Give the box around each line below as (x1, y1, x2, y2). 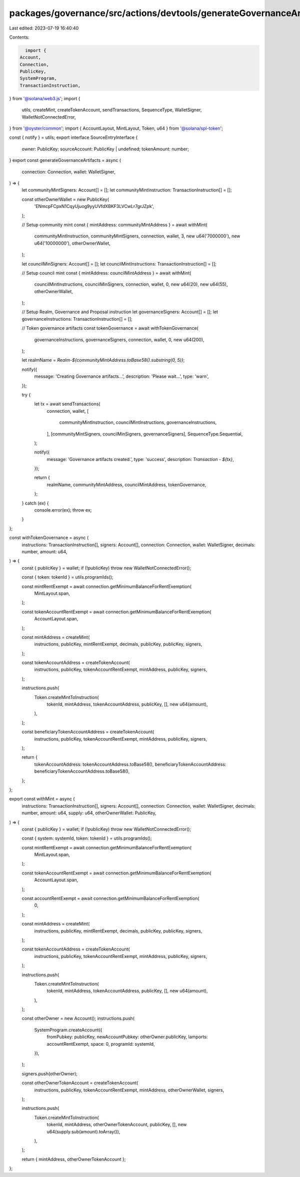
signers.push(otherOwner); (21, 1070, 77, 1077)
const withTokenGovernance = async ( (9, 535, 89, 541)
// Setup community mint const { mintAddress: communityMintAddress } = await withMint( (21, 221, 207, 227)
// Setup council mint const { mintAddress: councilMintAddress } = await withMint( (21, 270, 191, 276)
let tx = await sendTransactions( (34, 401, 100, 407)
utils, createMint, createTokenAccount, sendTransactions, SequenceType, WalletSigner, (21, 107, 202, 113)
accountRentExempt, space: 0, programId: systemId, (46, 1041, 155, 1047)
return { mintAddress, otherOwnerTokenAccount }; (21, 1156, 126, 1162)
